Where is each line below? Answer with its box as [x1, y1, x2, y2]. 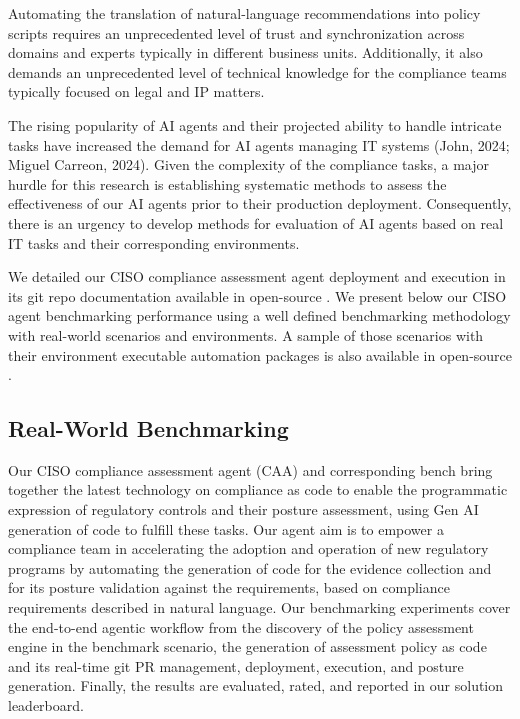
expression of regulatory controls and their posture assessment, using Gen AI [8, 499, 479, 520]
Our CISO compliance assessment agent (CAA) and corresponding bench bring [8, 459, 493, 480]
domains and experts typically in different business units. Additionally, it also [8, 42, 483, 63]
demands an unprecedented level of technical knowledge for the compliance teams [8, 61, 507, 82]
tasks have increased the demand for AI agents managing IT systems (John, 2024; [8, 134, 510, 155]
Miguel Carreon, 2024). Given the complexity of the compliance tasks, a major [8, 154, 490, 175]
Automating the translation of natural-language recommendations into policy [8, 3, 481, 23]
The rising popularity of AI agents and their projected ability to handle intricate [8, 114, 502, 135]
